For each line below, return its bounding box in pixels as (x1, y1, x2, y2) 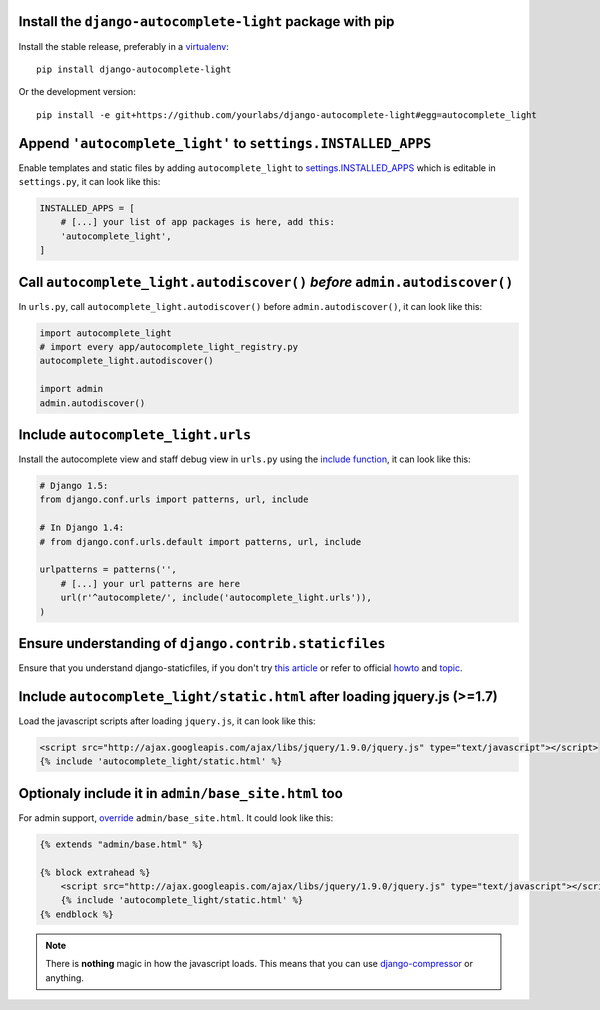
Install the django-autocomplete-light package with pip (18, 13, 395, 30)
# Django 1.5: (39, 480, 109, 492)
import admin (39, 383, 104, 395)
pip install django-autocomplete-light (36, 63, 232, 75)
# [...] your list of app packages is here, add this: (60, 216, 335, 228)
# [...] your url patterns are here (60, 578, 240, 589)
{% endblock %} (39, 908, 114, 920)
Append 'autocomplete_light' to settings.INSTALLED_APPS (18, 135, 432, 152)
